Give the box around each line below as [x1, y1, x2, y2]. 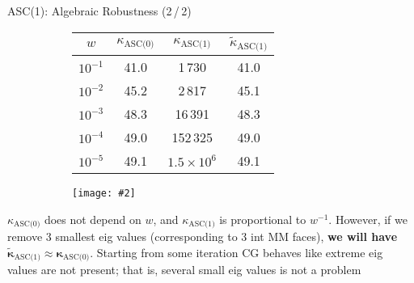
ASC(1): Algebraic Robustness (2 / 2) [7, 2, 192, 19]
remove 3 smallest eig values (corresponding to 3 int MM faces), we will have [7, 228, 398, 245]
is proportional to [219, 210, 306, 227]
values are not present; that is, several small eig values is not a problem [7, 261, 361, 278]
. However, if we [328, 210, 408, 227]
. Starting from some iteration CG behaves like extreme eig [90, 243, 383, 260]
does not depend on [44, 210, 142, 227]
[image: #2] [72, 188, 136, 200]
